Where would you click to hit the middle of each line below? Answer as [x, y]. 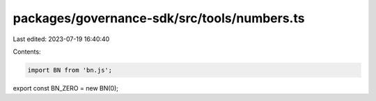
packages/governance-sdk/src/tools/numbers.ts [159, 18]
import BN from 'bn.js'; [70, 70]
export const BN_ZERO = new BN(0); [65, 88]
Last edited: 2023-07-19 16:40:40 [61, 39]
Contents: [27, 52]
